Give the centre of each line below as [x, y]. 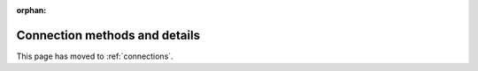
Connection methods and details [108, 35]
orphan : [31, 10]
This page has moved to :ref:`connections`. [95, 56]
